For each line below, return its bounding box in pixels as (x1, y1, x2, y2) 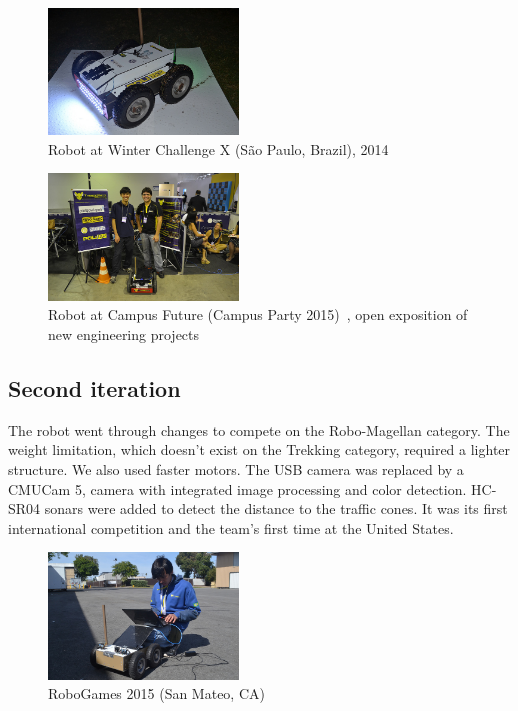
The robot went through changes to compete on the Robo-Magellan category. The (8, 419, 510, 440)
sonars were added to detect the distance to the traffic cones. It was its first (44, 498, 508, 519)
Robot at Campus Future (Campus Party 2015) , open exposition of (48, 304, 468, 325)
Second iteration (8, 372, 181, 403)
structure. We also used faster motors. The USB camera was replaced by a (8, 458, 464, 479)
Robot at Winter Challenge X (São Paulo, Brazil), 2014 (48, 138, 389, 159)
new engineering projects (48, 323, 200, 344)
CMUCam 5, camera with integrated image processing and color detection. (8, 478, 467, 499)
